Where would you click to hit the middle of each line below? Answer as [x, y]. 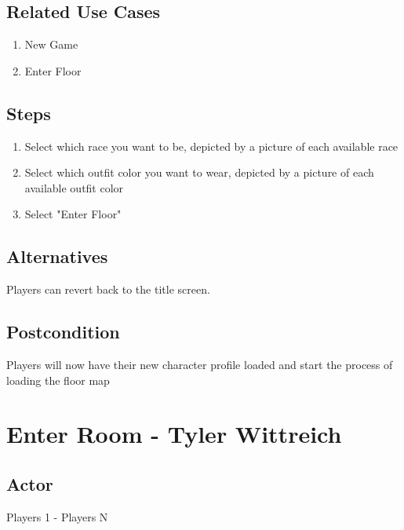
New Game [51, 44]
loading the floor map [58, 380]
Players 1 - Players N [57, 516]
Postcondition [63, 332]
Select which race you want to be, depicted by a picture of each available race [211, 146]
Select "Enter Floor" [73, 214]
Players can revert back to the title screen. [108, 289]
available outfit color [74, 187]
